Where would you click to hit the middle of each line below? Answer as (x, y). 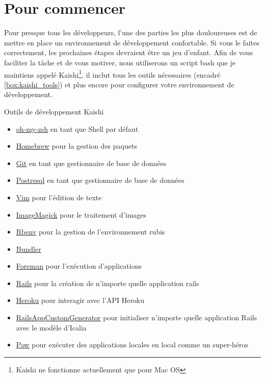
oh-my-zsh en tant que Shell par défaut (77, 128)
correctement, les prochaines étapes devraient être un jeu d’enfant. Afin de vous (129, 52)
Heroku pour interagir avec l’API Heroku (80, 300)
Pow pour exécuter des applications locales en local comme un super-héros (132, 345)
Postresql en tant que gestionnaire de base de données (100, 180)
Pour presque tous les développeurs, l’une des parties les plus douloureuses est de (131, 32)
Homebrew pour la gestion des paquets (76, 146)
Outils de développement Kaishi (54, 111)
